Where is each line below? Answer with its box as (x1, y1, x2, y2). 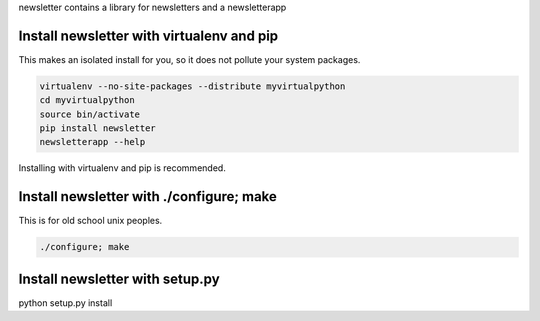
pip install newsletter (39, 123, 157, 134)
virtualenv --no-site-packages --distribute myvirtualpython (39, 80, 346, 92)
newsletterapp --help (39, 136, 146, 148)
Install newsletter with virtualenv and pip (18, 27, 279, 44)
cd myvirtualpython (39, 95, 135, 106)
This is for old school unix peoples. (18, 215, 163, 227)
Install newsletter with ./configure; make (18, 188, 277, 205)
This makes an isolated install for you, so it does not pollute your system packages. (18, 53, 361, 65)
